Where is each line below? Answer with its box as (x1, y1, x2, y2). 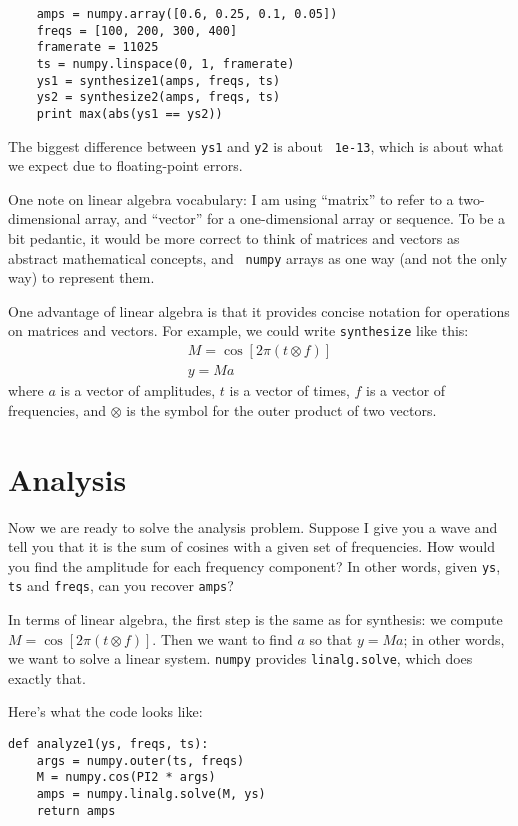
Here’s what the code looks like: (8, 701, 203, 722)
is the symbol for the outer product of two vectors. (126, 399, 437, 420)
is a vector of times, (229, 380, 350, 401)
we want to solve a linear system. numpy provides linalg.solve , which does (8, 648, 473, 669)
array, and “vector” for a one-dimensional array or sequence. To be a (85, 208, 506, 229)
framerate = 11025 (36, 40, 159, 55)
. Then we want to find (152, 628, 293, 649)
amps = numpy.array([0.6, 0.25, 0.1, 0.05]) (36, 7, 338, 21)
